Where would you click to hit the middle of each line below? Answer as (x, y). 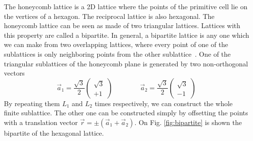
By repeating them (32, 103)
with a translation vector (41, 122)
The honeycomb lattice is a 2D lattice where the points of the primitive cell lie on (126, 6)
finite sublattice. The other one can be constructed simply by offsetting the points (126, 113)
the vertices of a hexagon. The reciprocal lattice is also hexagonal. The (109, 16)
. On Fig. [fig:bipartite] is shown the (188, 122)
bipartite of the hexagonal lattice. (54, 133)
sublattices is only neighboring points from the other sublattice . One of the (117, 54)
